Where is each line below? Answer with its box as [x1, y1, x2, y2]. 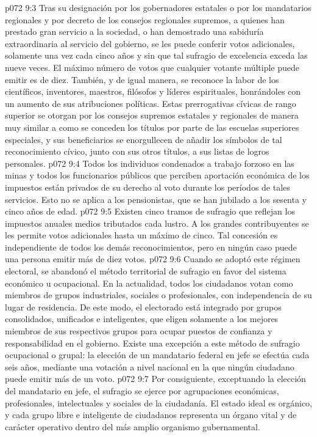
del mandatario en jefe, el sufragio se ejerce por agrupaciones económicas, [5, 384, 279, 397]
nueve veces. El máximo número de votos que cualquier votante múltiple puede [5, 61, 299, 73]
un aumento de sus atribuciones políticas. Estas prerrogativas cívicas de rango [5, 97, 296, 109]
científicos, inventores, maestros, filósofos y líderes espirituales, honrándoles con [5, 85, 301, 98]
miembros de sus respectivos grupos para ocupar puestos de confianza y [5, 325, 272, 337]
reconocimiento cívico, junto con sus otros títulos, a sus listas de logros [5, 145, 269, 158]
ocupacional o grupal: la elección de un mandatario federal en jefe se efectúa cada [5, 348, 310, 361]
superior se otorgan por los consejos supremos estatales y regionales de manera [5, 109, 299, 122]
